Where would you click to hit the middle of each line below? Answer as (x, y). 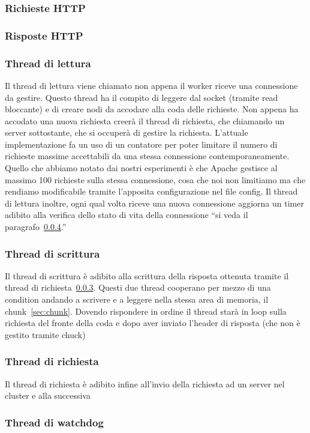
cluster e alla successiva (48, 395)
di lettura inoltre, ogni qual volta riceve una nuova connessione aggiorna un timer (154, 203)
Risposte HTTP (44, 35)
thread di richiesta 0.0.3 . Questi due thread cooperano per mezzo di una (138, 287)
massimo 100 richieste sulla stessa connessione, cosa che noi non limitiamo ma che (155, 179)
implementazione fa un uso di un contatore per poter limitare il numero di (141, 144)
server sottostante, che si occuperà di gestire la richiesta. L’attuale (127, 132)
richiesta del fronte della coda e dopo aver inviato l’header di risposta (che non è (153, 323)
